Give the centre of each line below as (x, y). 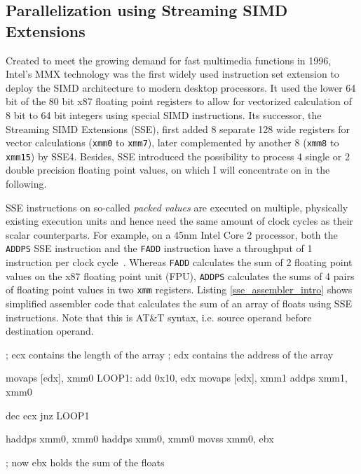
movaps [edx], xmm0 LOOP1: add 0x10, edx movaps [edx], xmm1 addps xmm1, (177, 378)
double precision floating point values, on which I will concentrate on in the (168, 170)
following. (26, 184)
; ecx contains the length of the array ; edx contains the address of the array (170, 354)
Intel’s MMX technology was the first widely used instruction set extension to (172, 74)
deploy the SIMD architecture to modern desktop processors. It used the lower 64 (181, 87)
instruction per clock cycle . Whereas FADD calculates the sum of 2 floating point (179, 262)
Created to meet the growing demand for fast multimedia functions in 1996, (169, 60)
